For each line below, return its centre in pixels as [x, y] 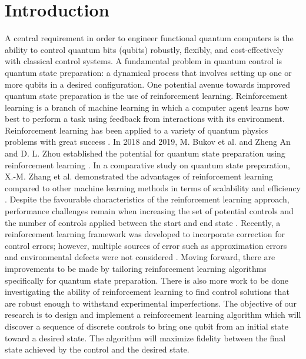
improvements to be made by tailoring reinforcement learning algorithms [136, 268]
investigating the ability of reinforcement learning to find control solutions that [147, 292]
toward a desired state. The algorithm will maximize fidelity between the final [145, 338]
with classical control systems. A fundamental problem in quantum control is [144, 61]
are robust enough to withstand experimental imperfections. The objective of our [151, 303]
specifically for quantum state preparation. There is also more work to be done [147, 280]
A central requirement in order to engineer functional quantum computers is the [149, 38]
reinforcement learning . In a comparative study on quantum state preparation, [147, 164]
